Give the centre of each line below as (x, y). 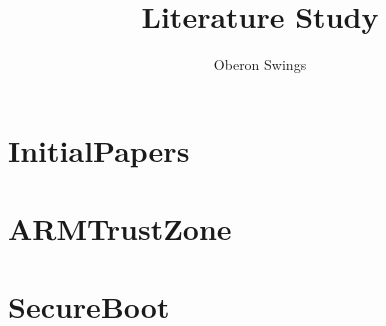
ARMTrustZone (120, 228)
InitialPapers (99, 149)
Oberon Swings (260, 64)
